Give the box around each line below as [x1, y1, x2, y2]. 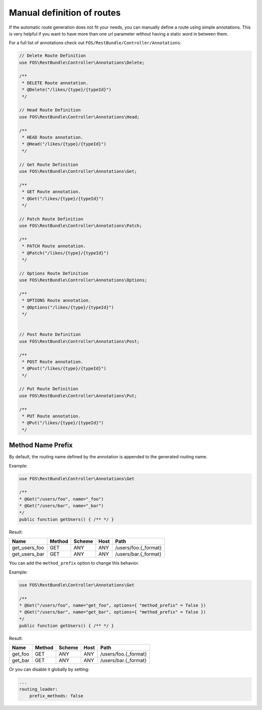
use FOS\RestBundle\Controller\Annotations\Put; [19, 393, 137, 398]
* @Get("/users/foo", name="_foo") [19, 496, 104, 502]
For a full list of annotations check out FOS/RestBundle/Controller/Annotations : [9, 40, 181, 46]
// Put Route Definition [19, 386, 79, 392]
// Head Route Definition [19, 107, 81, 113]
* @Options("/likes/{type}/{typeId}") [22, 304, 114, 310]
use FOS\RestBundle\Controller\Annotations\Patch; [19, 223, 143, 228]
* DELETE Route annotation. [22, 80, 89, 86]
